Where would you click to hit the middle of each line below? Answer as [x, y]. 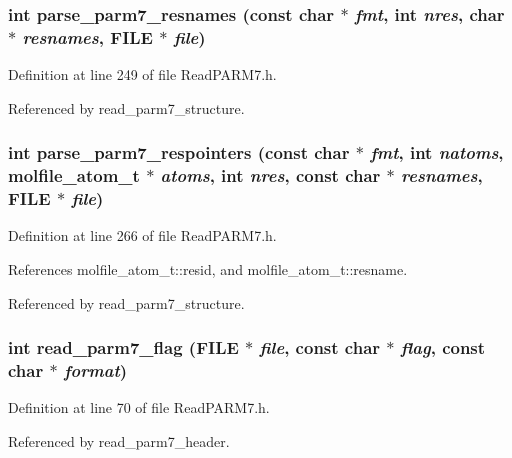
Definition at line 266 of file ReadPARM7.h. [142, 235]
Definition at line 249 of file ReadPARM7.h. [142, 74]
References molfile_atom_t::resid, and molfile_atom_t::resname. [208, 268]
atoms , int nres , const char [270, 175]
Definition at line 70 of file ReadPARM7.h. [139, 407]
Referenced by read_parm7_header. [119, 440]
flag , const [443, 347]
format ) [95, 370]
